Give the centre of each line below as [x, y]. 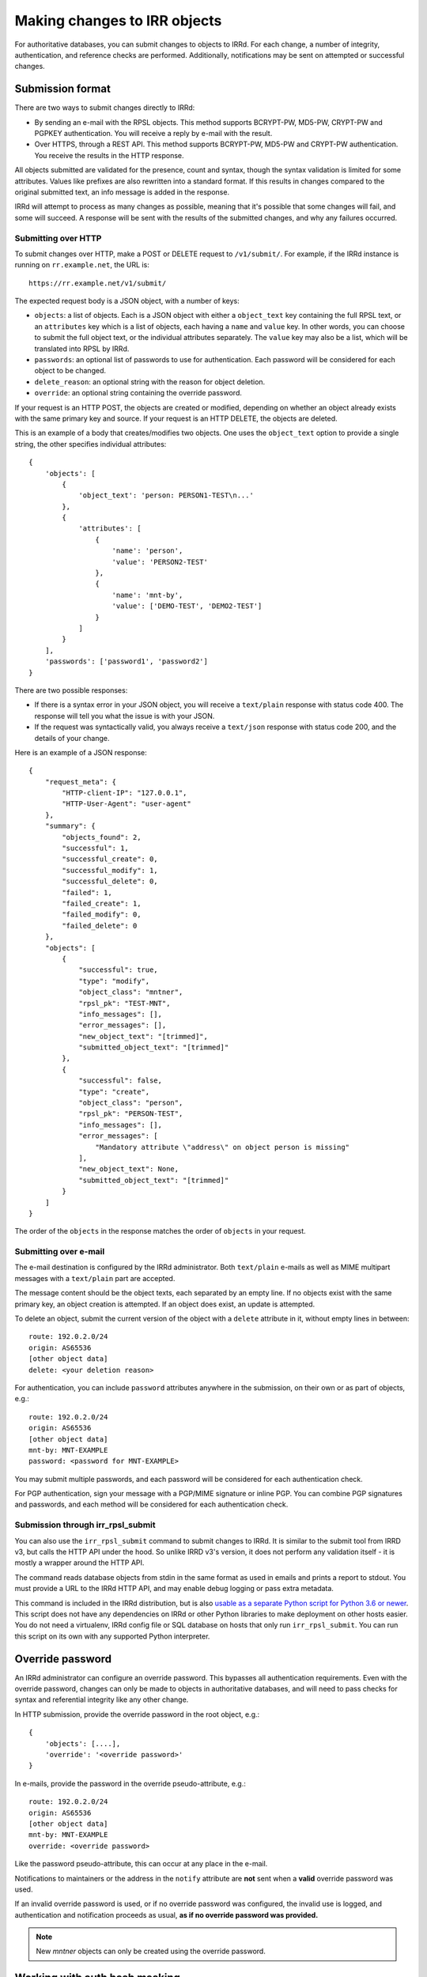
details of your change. [72, 738]
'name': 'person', [147, 551]
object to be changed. [70, 371]
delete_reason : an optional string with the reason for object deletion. [150, 382]
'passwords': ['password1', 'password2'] [127, 662]
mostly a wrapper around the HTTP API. [79, 1563]
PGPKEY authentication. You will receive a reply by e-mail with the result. [153, 134]
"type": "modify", [114, 981]
